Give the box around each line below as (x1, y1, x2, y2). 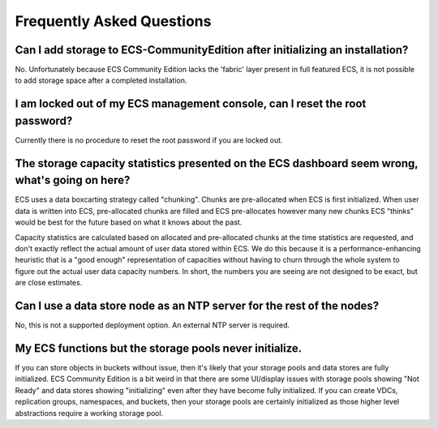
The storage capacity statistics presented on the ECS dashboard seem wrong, (15, 156, 419, 170)
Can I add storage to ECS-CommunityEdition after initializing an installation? (15, 43, 409, 57)
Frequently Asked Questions (15, 12, 212, 30)
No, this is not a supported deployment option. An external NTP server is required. (15, 320, 290, 330)
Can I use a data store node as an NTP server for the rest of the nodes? (15, 299, 380, 312)
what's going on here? (15, 173, 131, 187)
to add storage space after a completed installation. (15, 75, 187, 85)
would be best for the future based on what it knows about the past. (15, 217, 243, 227)
